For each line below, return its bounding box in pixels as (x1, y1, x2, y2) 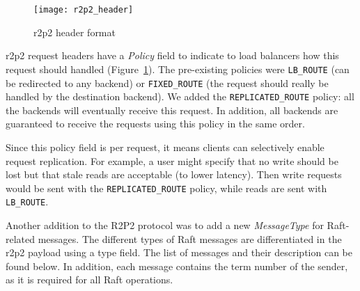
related (6, 231, 36, 246)
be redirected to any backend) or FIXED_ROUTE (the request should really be (6, 75, 329, 90)
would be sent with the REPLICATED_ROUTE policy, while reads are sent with (6, 180, 327, 195)
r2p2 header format (33, 24, 116, 39)
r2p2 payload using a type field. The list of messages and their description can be (6, 245, 352, 260)
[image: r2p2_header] (33, 5, 134, 15)
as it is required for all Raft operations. (6, 272, 173, 287)
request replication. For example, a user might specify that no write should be (6, 153, 338, 168)
